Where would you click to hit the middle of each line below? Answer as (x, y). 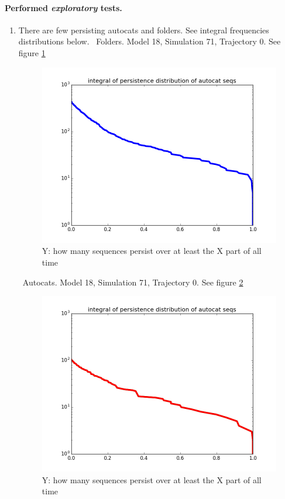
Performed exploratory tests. (63, 7)
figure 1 (32, 52)
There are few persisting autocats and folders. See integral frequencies (144, 30)
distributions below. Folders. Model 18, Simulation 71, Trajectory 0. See (150, 41)
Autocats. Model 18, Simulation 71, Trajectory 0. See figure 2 (133, 282)
